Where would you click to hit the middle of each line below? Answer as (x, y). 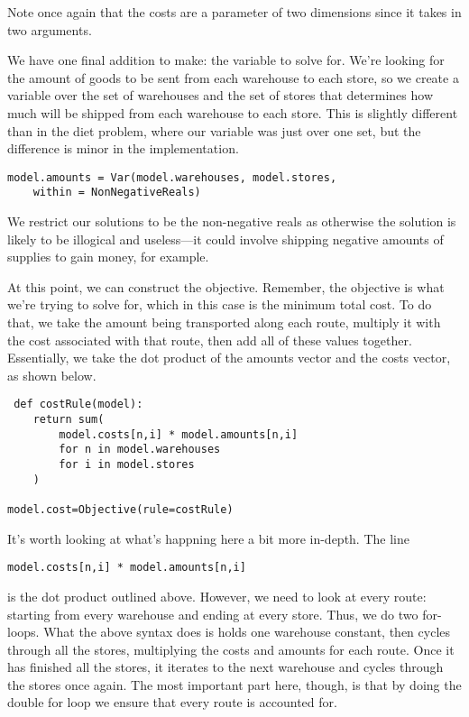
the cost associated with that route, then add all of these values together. (210, 340)
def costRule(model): (78, 404)
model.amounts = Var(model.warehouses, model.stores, (172, 177)
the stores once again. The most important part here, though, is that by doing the (234, 684)
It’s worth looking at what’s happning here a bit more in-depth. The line (208, 538)
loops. (23, 632)
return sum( (69, 420)
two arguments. (50, 29)
